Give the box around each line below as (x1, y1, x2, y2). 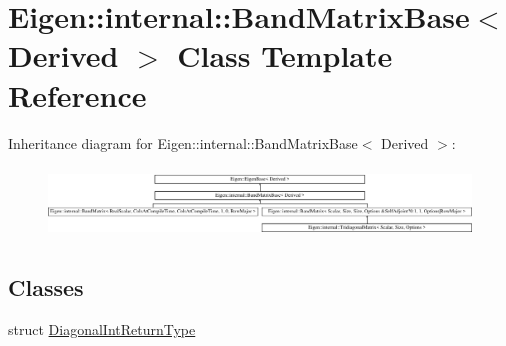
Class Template (177, 35, 393, 76)
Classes (8, 272, 84, 303)
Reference (8, 74, 147, 115)
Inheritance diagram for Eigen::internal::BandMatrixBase (8, 132, 358, 153)
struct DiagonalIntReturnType (8, 318, 196, 339)
